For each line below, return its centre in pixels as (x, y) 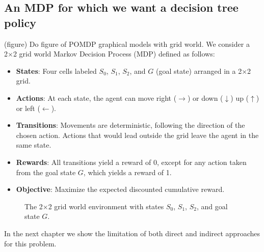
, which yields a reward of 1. (127, 172)
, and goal (212, 206)
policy (20, 22)
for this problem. (30, 243)
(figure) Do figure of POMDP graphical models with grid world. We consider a (127, 44)
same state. (34, 145)
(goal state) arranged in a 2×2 (203, 71)
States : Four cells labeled (56, 71)
